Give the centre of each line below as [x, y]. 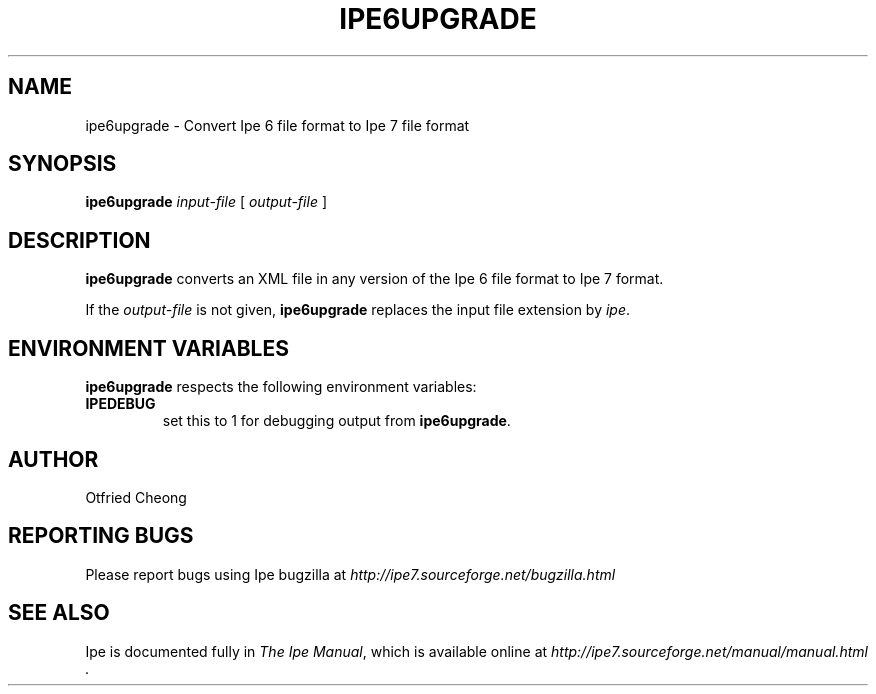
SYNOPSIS [62, 164]
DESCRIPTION [79, 240]
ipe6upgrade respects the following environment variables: [281, 387]
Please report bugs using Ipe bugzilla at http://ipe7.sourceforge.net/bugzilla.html [350, 574]
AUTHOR [53, 459]
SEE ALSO [59, 613]
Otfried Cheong [136, 497]
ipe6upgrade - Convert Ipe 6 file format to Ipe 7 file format [277, 125]
